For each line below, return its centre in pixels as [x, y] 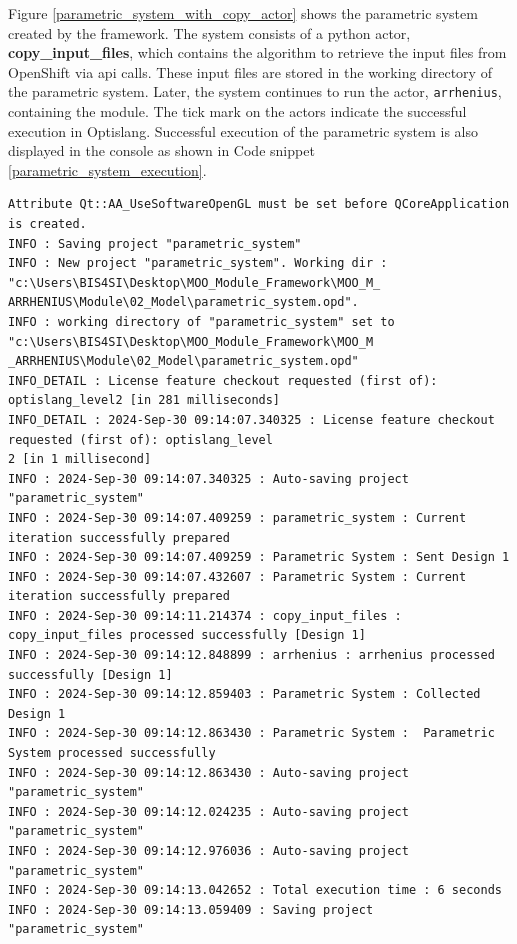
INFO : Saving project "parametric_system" [155, 243]
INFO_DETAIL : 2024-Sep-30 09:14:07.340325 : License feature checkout [251, 419]
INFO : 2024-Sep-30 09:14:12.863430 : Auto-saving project [208, 772]
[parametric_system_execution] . [107, 169]
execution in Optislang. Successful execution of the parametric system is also [243, 130]
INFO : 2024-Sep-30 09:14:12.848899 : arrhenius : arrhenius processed [251, 655]
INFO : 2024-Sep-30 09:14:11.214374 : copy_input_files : [205, 615]
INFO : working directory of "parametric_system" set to [201, 321]
